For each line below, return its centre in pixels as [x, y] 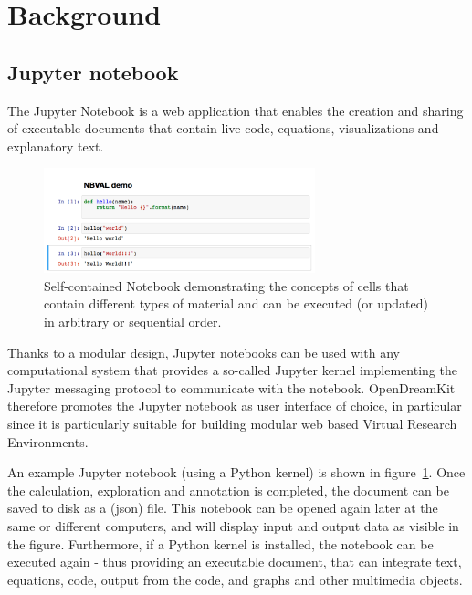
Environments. [48, 441]
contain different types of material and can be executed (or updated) [236, 303]
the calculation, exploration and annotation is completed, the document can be [228, 490]
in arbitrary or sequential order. [133, 321]
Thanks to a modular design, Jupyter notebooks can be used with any [204, 352]
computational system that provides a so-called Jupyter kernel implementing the [232, 370]
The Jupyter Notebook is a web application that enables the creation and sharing [236, 110]
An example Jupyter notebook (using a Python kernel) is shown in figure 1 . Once [236, 472]
